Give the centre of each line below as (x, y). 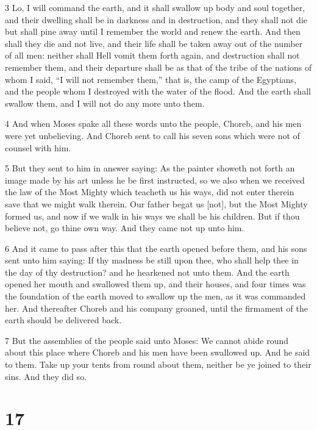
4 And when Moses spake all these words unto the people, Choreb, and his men (153, 124)
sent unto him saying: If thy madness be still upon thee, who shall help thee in (152, 260)
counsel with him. (38, 147)
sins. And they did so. (46, 376)
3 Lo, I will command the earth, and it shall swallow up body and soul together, (155, 7)
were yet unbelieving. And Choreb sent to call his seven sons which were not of (152, 135)
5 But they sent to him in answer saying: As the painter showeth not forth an (150, 168)
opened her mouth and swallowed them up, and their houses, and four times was (155, 284)
